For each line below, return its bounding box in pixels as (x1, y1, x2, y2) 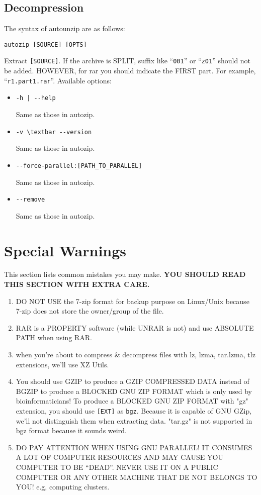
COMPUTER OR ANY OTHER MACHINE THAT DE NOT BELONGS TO (16, 471, 257, 482)
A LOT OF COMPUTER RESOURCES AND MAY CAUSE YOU (16, 452, 223, 462)
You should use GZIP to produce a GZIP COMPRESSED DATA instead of (16, 376, 249, 386)
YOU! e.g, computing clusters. (16, 481, 110, 492)
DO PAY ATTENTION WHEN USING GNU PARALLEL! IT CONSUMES (16, 442, 252, 452)
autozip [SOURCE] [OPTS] (4, 41, 87, 48)
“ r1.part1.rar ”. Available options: (4, 75, 112, 85)
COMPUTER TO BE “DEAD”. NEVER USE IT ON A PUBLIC (16, 462, 218, 472)
